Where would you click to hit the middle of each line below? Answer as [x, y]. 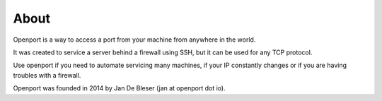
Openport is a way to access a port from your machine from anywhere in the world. [134, 40]
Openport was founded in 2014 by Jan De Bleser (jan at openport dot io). [119, 88]
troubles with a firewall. [47, 75]
